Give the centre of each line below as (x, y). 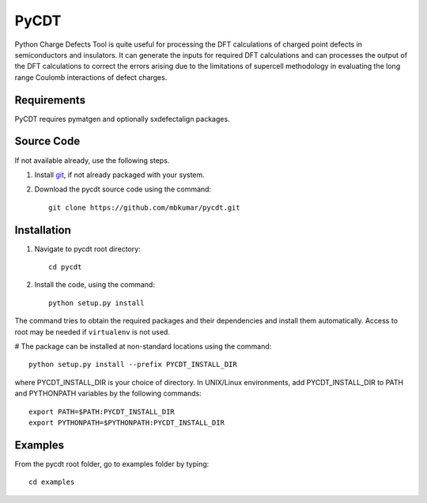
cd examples (52, 482)
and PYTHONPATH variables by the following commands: (108, 393)
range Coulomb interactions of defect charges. (91, 77)
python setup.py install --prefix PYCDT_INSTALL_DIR (133, 365)
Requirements (50, 100)
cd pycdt (65, 267)
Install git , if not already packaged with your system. (119, 175)
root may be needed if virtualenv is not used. (92, 331)
